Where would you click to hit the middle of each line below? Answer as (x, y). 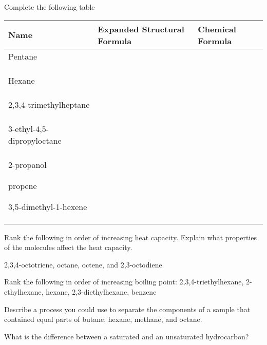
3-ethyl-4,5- (29, 128)
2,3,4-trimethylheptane (49, 104)
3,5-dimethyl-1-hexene (48, 206)
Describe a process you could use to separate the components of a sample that (127, 309)
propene (23, 185)
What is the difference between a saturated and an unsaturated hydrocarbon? (127, 336)
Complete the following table (50, 7)
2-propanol (27, 164)
